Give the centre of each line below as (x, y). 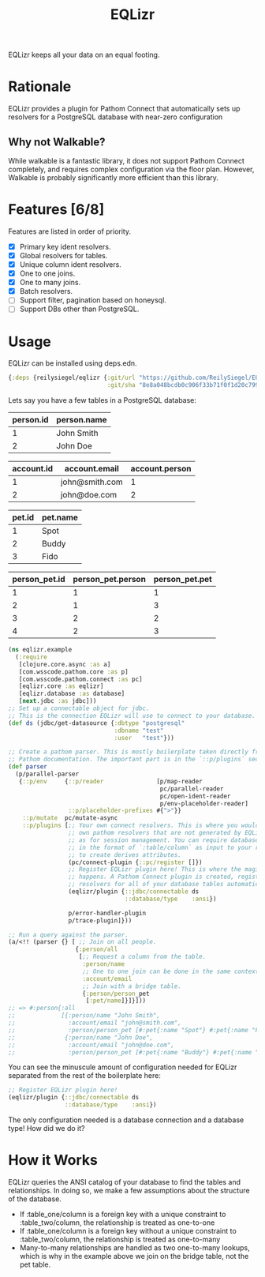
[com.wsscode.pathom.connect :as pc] (81, 679)
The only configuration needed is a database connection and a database (126, 1120)
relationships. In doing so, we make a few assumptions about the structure (129, 1191)
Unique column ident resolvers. (71, 265)
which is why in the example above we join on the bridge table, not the (134, 1256)
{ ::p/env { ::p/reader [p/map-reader (110, 781)
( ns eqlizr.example (40, 650)
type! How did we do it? (47, 1129)
